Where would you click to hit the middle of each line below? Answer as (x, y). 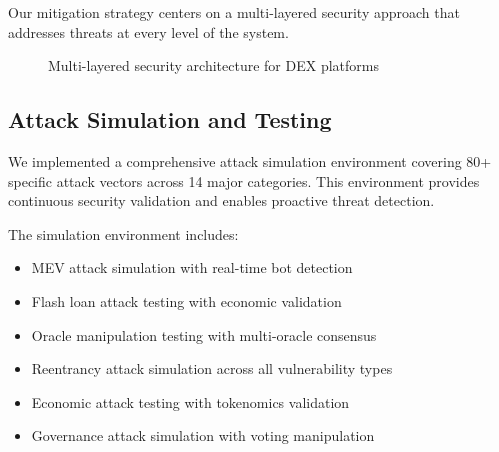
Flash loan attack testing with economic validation (186, 300)
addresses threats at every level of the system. (148, 31)
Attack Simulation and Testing (170, 119)
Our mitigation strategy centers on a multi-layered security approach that (234, 12)
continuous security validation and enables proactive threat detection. (221, 200)
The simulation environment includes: (123, 233)
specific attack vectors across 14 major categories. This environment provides (244, 180)
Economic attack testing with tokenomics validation (190, 401)
